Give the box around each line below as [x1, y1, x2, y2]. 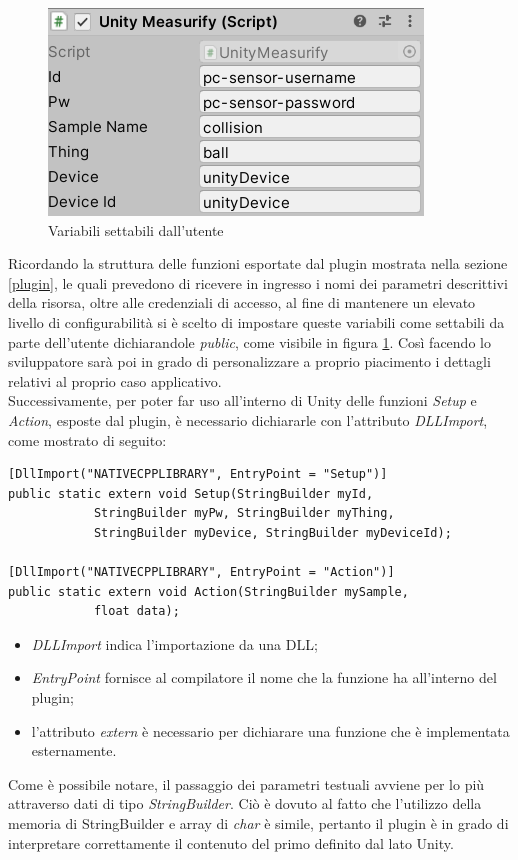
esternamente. [31, 740, 117, 761]
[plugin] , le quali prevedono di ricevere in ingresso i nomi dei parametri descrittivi [8, 272, 508, 293]
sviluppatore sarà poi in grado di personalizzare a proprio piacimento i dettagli [8, 351, 491, 372]
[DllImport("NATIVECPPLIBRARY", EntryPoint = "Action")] [8, 565, 395, 580]
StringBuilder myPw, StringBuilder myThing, [93, 506, 395, 521]
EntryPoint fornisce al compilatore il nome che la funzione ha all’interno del [31, 667, 497, 688]
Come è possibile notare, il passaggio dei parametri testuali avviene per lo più [8, 773, 485, 794]
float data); [93, 604, 180, 619]
